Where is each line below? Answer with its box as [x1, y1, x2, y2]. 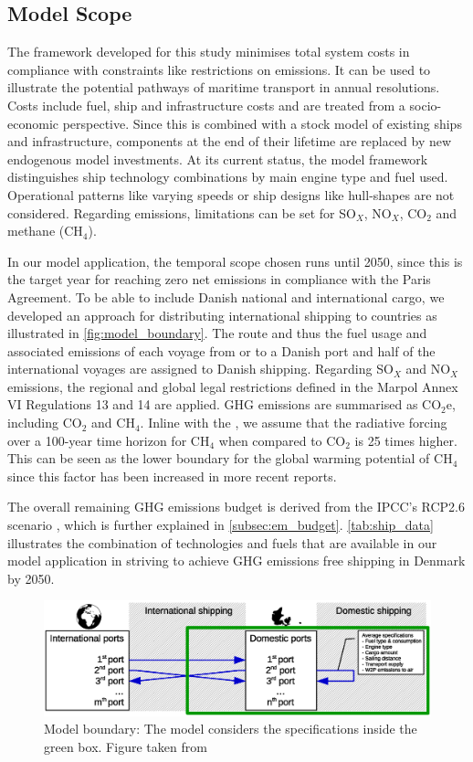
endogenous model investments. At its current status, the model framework [7, 149, 428, 168]
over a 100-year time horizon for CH [7, 430, 210, 450]
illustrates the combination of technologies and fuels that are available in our [7, 533, 437, 552]
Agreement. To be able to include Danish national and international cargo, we [7, 287, 445, 306]
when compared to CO [218, 430, 346, 450]
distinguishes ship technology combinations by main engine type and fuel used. [7, 167, 448, 186]
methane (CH [7, 221, 83, 240]
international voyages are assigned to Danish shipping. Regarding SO [7, 359, 394, 378]
